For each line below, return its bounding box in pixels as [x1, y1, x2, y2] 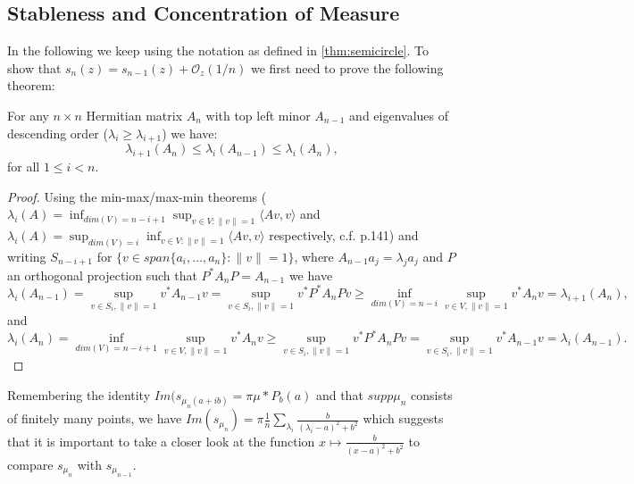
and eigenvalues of [349, 105, 449, 124]
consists [410, 386, 453, 405]
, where [294, 247, 334, 266]
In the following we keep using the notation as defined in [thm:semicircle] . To [7, 41, 429, 60]
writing [7, 247, 46, 266]
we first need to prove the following [250, 58, 444, 77]
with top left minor [205, 105, 311, 124]
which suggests [363, 409, 444, 428]
